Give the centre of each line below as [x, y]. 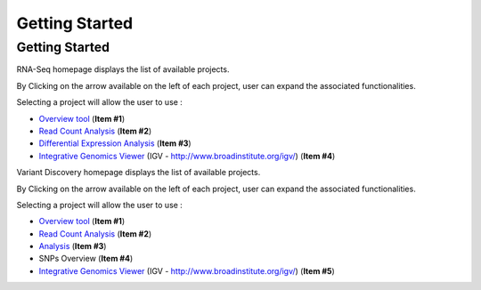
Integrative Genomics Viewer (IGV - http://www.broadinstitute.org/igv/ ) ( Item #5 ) [187, 270]
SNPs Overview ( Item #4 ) [86, 259]
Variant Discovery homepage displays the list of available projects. [139, 173]
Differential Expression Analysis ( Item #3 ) [115, 143]
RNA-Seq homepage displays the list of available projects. [123, 69]
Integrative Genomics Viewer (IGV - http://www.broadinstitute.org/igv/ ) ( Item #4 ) [187, 156]
